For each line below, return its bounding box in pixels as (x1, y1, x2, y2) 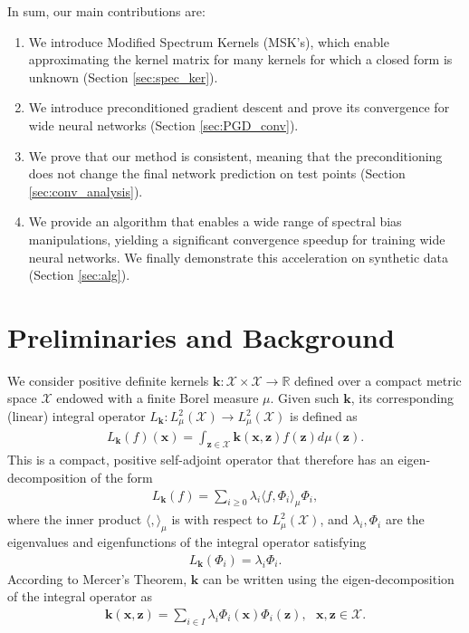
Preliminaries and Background (7, 318, 395, 355)
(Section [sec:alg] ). (28, 265, 130, 284)
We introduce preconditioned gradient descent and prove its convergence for (28, 98, 450, 117)
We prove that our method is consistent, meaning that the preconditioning (28, 146, 443, 165)
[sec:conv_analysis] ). (28, 181, 143, 200)
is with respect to (171, 510, 268, 529)
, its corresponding (350, 388, 455, 408)
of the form (91, 467, 153, 486)
